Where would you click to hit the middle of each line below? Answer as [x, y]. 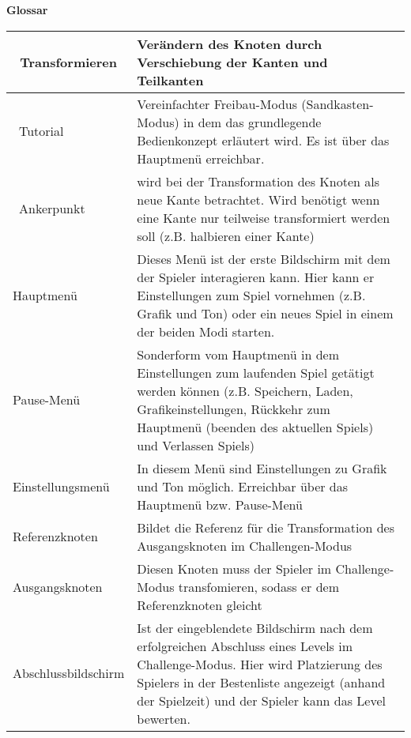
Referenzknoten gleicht [200, 604]
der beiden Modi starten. [206, 331]
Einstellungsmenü [61, 486]
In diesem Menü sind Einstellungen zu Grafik [262, 468]
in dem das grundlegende [253, 122]
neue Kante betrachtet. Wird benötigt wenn [258, 199]
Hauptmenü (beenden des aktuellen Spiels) [255, 427]
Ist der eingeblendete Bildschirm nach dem [255, 627]
